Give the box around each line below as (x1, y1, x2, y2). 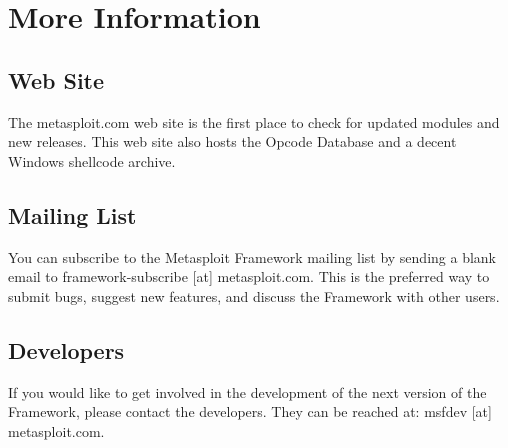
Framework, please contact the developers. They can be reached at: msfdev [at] (8, 401, 492, 422)
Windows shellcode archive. (8, 150, 176, 171)
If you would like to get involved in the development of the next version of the (8, 381, 487, 402)
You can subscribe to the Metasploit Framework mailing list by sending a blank (8, 246, 496, 267)
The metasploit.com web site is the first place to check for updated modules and (8, 111, 500, 132)
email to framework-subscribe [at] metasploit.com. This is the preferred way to (8, 266, 490, 287)
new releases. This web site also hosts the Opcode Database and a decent (8, 131, 457, 152)
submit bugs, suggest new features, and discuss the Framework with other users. (8, 285, 500, 306)
